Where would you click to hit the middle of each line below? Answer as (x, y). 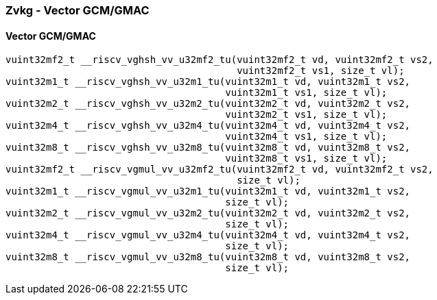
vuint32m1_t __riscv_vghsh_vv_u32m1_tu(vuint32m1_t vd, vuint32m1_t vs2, (208, 82)
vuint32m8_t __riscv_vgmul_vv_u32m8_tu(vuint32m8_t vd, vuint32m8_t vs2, (208, 257)
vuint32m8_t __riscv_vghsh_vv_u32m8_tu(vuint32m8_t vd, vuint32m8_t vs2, (208, 148)
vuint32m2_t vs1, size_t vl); (306, 115)
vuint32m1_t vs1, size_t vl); (306, 93)
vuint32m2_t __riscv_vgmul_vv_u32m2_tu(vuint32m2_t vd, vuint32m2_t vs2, (208, 213)
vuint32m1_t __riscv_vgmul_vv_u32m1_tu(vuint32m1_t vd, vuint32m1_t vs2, (208, 191)
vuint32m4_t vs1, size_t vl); (306, 137)
